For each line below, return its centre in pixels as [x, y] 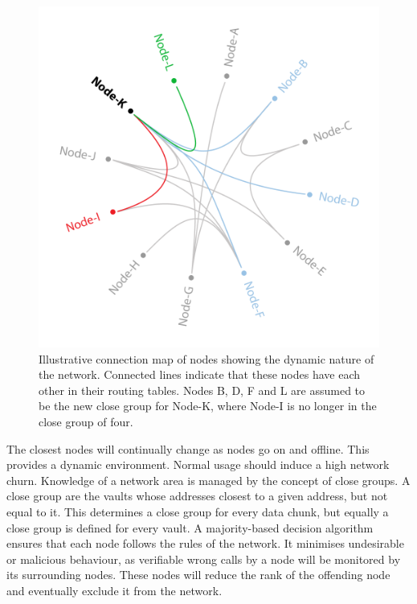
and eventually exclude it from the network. [114, 590]
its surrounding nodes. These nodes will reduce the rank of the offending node [198, 575]
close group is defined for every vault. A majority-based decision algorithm [190, 527]
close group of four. [86, 421]
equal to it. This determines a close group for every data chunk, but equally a [198, 511]
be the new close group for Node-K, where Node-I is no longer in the [208, 406]
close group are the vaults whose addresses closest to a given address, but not [197, 496]
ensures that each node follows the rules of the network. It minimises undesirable [205, 543]
